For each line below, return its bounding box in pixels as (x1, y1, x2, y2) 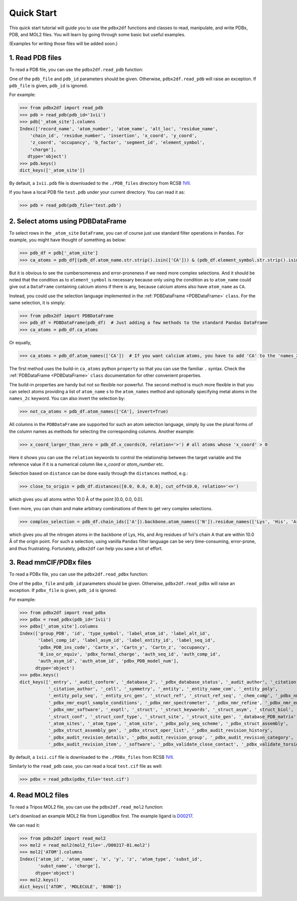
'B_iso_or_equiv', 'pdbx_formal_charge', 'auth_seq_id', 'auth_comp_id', (38, 651, 221, 657)
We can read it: (9, 822, 41, 828)
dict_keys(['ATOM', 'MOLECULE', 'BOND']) (19, 884, 122, 890)
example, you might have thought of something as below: (9, 237, 126, 243)
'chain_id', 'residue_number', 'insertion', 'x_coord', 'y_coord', (30, 133, 198, 138)
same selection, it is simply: (9, 300, 65, 306)
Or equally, (9, 339, 32, 345)
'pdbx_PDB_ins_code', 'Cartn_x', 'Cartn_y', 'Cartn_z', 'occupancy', (38, 644, 210, 650)
